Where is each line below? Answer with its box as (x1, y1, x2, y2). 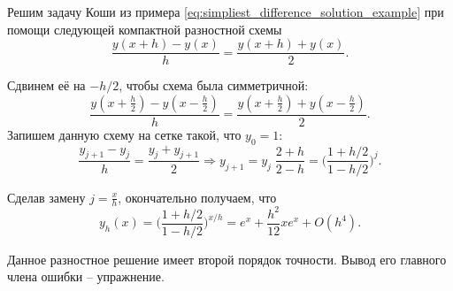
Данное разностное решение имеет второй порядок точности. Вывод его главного (7, 249, 447, 268)
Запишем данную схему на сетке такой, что (7, 125, 242, 143)
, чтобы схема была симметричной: (119, 76, 309, 95)
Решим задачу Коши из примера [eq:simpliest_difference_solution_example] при (7, 3, 444, 20)
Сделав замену (7, 188, 86, 206)
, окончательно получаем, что (118, 188, 277, 206)
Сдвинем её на (7, 76, 86, 95)
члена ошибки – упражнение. (7, 267, 165, 286)
